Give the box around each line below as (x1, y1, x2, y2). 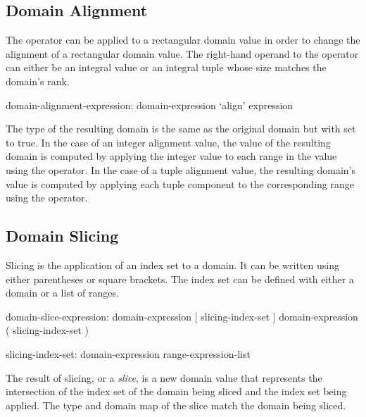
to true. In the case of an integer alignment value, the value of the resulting (6, 135, 331, 149)
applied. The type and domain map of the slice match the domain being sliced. (6, 397, 346, 412)
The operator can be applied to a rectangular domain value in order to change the (6, 32, 360, 47)
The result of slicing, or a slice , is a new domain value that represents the (6, 370, 322, 385)
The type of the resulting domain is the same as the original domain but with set (6, 121, 356, 136)
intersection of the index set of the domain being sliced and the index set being (6, 384, 347, 399)
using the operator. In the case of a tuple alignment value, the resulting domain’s (6, 162, 356, 177)
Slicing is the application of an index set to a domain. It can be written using (6, 257, 339, 272)
